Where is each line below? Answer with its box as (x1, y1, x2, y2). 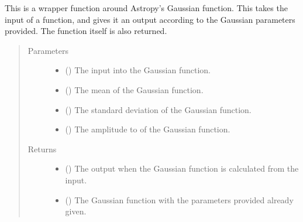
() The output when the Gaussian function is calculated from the (65, 162, 299, 175)
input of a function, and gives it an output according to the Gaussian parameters (5, 13, 295, 25)
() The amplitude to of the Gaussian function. (65, 123, 230, 135)
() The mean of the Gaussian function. (65, 83, 204, 95)
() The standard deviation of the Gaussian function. (65, 103, 252, 115)
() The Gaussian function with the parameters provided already (65, 193, 294, 206)
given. (65, 205, 87, 217)
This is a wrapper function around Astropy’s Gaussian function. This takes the (5, 2, 288, 13)
